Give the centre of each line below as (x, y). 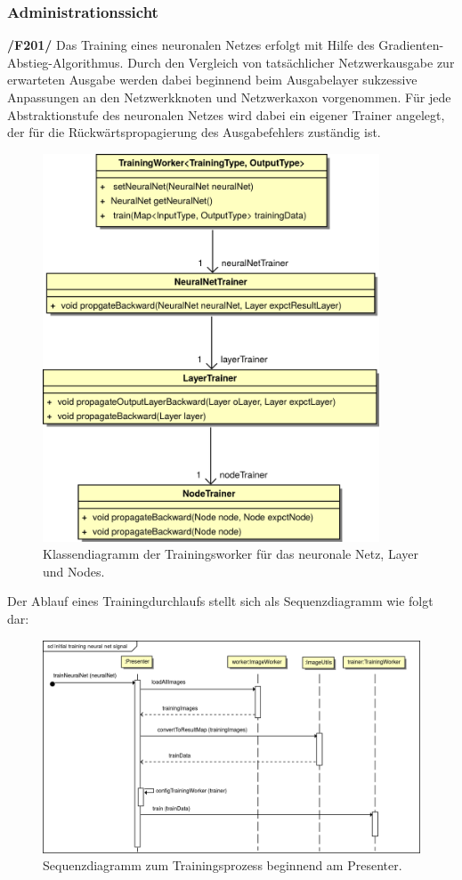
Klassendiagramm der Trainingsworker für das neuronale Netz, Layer (231, 554)
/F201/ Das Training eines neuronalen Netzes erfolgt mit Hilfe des (191, 45)
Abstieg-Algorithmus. (65, 62)
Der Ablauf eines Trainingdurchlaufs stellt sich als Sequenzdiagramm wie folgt (220, 601)
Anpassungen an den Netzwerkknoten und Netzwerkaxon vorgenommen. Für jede (229, 97)
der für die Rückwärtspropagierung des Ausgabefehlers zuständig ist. (194, 132)
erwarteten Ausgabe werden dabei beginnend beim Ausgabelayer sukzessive (212, 80)
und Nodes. (74, 571)
